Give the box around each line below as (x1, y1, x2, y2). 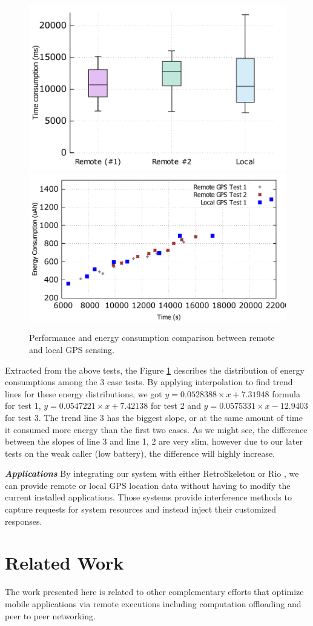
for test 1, (5, 399, 41, 412)
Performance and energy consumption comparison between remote (29, 331, 275, 344)
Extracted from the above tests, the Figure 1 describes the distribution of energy (5, 363, 305, 376)
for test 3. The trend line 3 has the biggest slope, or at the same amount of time (5, 411, 303, 423)
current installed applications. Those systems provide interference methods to (5, 491, 292, 503)
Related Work (5, 550, 124, 575)
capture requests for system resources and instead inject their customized (5, 503, 277, 516)
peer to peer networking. (5, 609, 96, 622)
